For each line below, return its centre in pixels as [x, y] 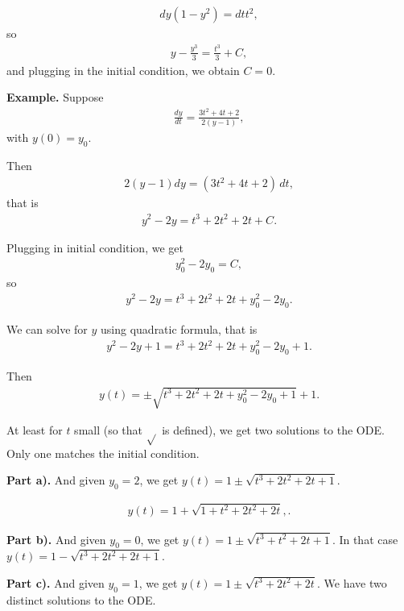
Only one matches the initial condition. [103, 453]
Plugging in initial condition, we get [95, 247]
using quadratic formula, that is [179, 328]
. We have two [352, 582]
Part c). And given [56, 582]
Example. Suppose [55, 97]
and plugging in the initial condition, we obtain [123, 70]
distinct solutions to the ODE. [81, 599]
